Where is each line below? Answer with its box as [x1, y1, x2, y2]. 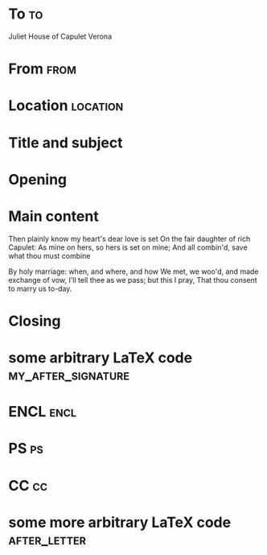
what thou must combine [8, 251, 91, 260]
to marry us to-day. [8, 284, 72, 293]
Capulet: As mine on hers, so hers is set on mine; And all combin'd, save [8, 242, 248, 252]
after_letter [8, 530, 87, 549]
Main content [8, 207, 99, 226]
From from [8, 60, 76, 78]
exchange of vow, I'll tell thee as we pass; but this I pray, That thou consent [8, 275, 257, 284]
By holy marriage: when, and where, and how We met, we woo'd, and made [8, 267, 259, 276]
